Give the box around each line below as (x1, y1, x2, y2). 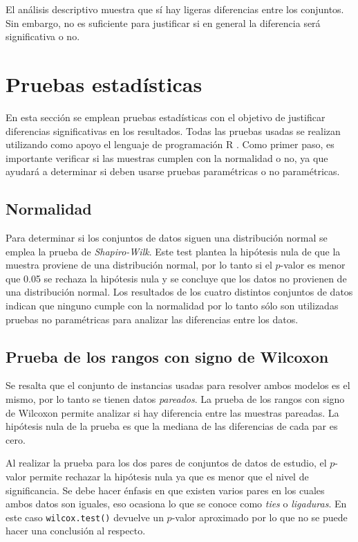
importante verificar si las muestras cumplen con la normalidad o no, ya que (6, 150, 328, 165)
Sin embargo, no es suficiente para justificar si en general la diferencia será (6, 15, 321, 30)
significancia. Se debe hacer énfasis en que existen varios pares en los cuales (6, 482, 325, 497)
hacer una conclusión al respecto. (6, 523, 146, 538)
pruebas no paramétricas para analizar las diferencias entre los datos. (6, 311, 299, 326)
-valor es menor (280, 258, 346, 272)
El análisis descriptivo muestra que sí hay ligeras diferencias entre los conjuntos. (6, 2, 344, 16)
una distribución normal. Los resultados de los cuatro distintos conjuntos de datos (6, 284, 353, 299)
